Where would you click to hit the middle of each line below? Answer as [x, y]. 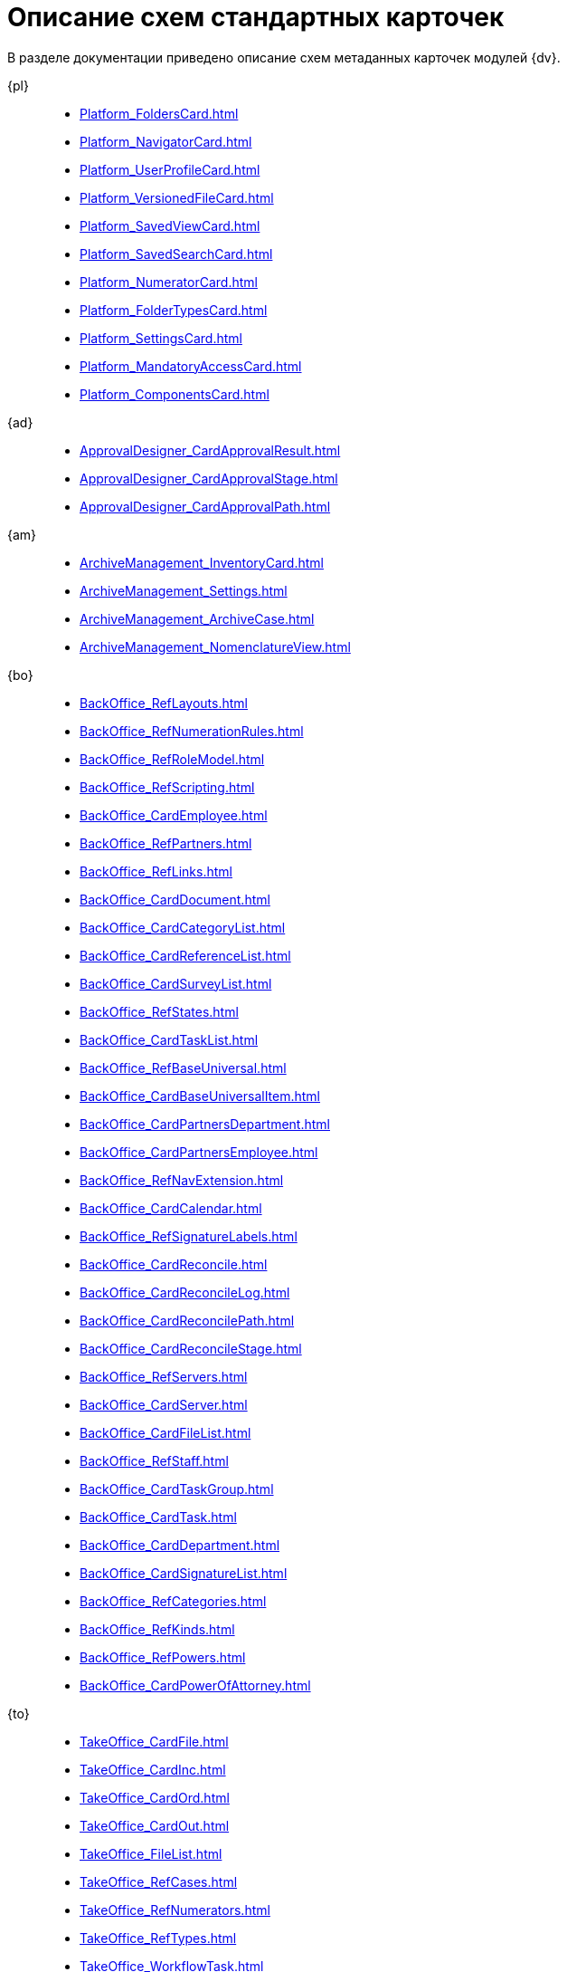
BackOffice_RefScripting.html [167, 787]
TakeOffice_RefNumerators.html [175, 1910]
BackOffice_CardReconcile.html [174, 1264]
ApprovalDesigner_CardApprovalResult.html [210, 450]
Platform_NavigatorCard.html [166, 141]
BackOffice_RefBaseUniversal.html [183, 1067]
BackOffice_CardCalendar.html [171, 1208]
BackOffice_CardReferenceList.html [185, 955]
